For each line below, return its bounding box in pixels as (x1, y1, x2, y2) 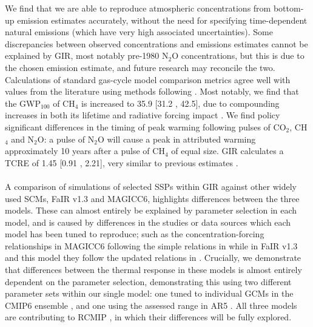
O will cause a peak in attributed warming (97, 132, 256, 145)
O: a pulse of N (37, 132, 95, 145)
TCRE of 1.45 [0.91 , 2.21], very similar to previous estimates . (5, 156, 238, 169)
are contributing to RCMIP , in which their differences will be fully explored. (5, 311, 292, 323)
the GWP (5, 96, 41, 109)
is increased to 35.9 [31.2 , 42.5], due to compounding (81, 96, 280, 109)
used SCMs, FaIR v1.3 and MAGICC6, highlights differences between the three (5, 192, 300, 204)
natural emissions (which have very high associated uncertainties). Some (5, 25, 273, 38)
